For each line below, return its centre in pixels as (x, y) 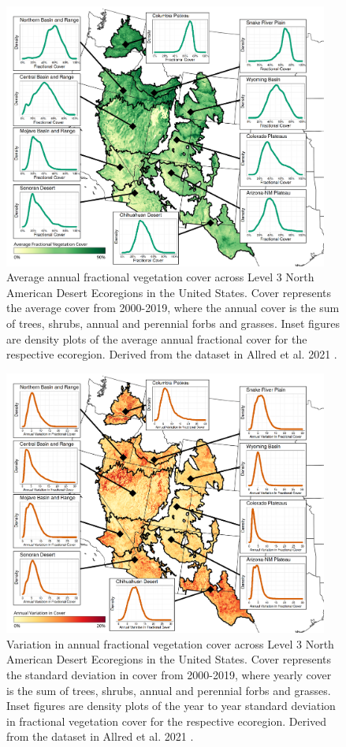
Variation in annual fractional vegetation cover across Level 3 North (170, 643)
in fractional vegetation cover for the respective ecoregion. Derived (167, 721)
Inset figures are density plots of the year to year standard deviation (171, 706)
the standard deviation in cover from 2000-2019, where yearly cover (169, 675)
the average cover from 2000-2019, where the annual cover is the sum (173, 308)
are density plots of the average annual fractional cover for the (157, 338)
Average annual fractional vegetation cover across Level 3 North (160, 277)
